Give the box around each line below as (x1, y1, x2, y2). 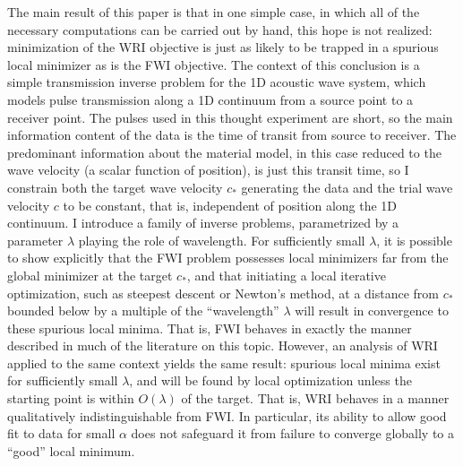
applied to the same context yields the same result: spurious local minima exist (7, 353, 441, 372)
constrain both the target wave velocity (7, 177, 223, 196)
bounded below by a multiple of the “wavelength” (7, 301, 279, 320)
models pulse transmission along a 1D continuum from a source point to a (7, 90, 414, 108)
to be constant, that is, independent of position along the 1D (63, 195, 398, 214)
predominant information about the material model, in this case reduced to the (7, 142, 442, 161)
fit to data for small (7, 424, 116, 443)
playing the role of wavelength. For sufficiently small (78, 230, 365, 249)
